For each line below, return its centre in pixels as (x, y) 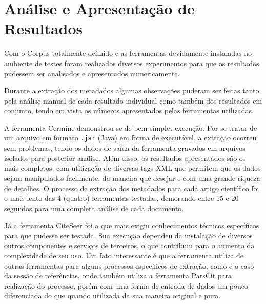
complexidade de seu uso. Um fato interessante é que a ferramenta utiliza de (124, 256)
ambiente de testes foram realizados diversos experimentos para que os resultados (132, 63)
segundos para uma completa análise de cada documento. (94, 208)
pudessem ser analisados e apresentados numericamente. (92, 73)
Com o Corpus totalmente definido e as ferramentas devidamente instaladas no (128, 53)
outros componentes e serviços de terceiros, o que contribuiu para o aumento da (129, 245)
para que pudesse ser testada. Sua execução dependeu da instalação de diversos (128, 235)
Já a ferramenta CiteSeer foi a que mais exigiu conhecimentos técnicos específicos (132, 225)
